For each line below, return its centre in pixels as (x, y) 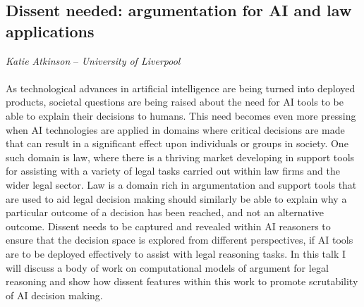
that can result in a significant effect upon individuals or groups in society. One (177, 143)
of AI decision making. (54, 295)
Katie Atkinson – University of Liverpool (93, 60)
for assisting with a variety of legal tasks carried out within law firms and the (173, 171)
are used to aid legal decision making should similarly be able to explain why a (176, 198)
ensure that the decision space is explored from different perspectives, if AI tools (180, 240)
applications (50, 31)
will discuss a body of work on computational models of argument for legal (167, 267)
